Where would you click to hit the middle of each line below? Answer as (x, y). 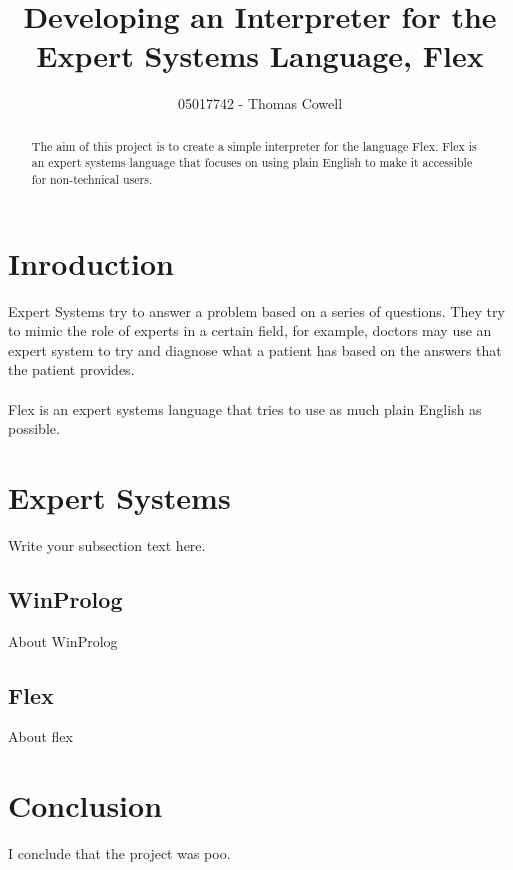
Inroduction (91, 262)
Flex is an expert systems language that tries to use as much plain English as (245, 408)
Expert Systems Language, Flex (260, 55)
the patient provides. (71, 369)
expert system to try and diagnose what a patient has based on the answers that (255, 349)
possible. (34, 428)
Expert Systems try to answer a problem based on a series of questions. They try (256, 310)
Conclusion (85, 805)
